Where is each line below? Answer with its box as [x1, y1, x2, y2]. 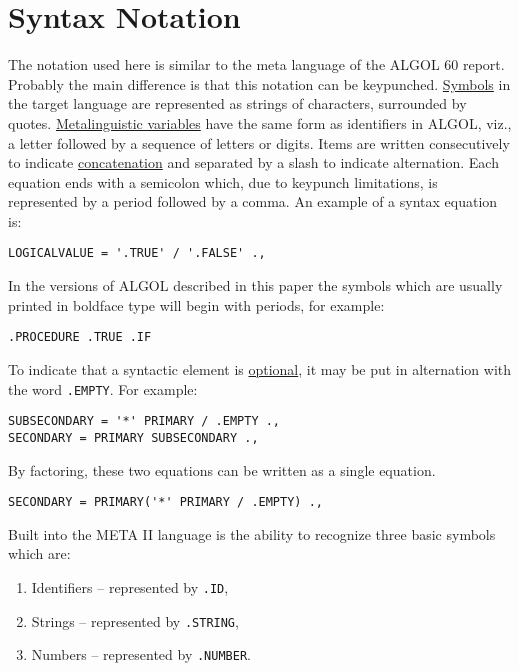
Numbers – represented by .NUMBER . [31, 644, 251, 665]
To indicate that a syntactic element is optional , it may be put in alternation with [8, 358, 512, 379]
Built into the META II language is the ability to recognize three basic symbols [8, 523, 496, 544]
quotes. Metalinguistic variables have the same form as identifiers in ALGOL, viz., [8, 112, 512, 133]
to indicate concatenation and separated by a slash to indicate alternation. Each [8, 152, 499, 173]
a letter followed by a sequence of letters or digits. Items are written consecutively [8, 132, 510, 153]
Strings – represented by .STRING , [31, 610, 239, 631]
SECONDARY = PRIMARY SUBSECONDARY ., [8, 430, 259, 445]
